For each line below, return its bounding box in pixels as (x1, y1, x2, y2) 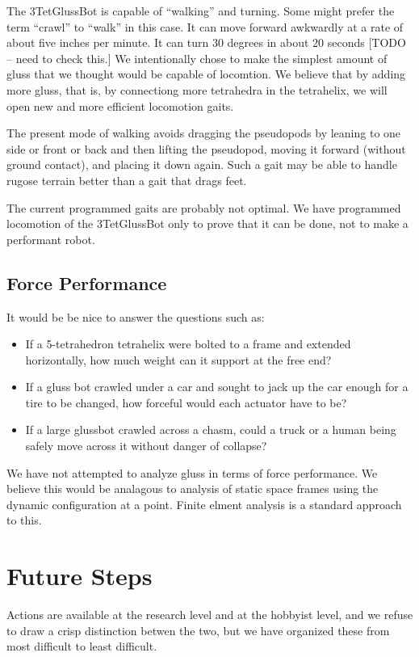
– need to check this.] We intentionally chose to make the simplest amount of (6, 49, 388, 66)
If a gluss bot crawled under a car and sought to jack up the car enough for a (25, 378, 409, 395)
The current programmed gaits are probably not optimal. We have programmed (6, 199, 401, 216)
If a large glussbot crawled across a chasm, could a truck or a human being (25, 421, 396, 438)
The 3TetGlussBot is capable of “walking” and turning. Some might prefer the (6, 2, 395, 19)
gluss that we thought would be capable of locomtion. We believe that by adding (6, 65, 406, 82)
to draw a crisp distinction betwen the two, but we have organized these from (6, 621, 390, 638)
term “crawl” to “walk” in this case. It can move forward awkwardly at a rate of (6, 18, 404, 35)
